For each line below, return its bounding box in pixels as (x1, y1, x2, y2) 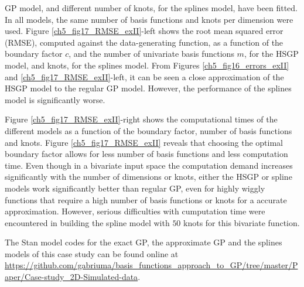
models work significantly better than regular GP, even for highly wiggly (5, 182, 265, 194)
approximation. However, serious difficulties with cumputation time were (5, 205, 265, 217)
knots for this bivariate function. (183, 216, 300, 228)
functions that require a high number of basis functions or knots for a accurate (5, 193, 287, 206)
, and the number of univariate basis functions (69, 47, 234, 60)
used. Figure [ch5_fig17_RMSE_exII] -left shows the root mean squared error (5, 25, 283, 37)
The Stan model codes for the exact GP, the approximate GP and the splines (5, 236, 282, 248)
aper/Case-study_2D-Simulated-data (5, 271, 138, 283)
